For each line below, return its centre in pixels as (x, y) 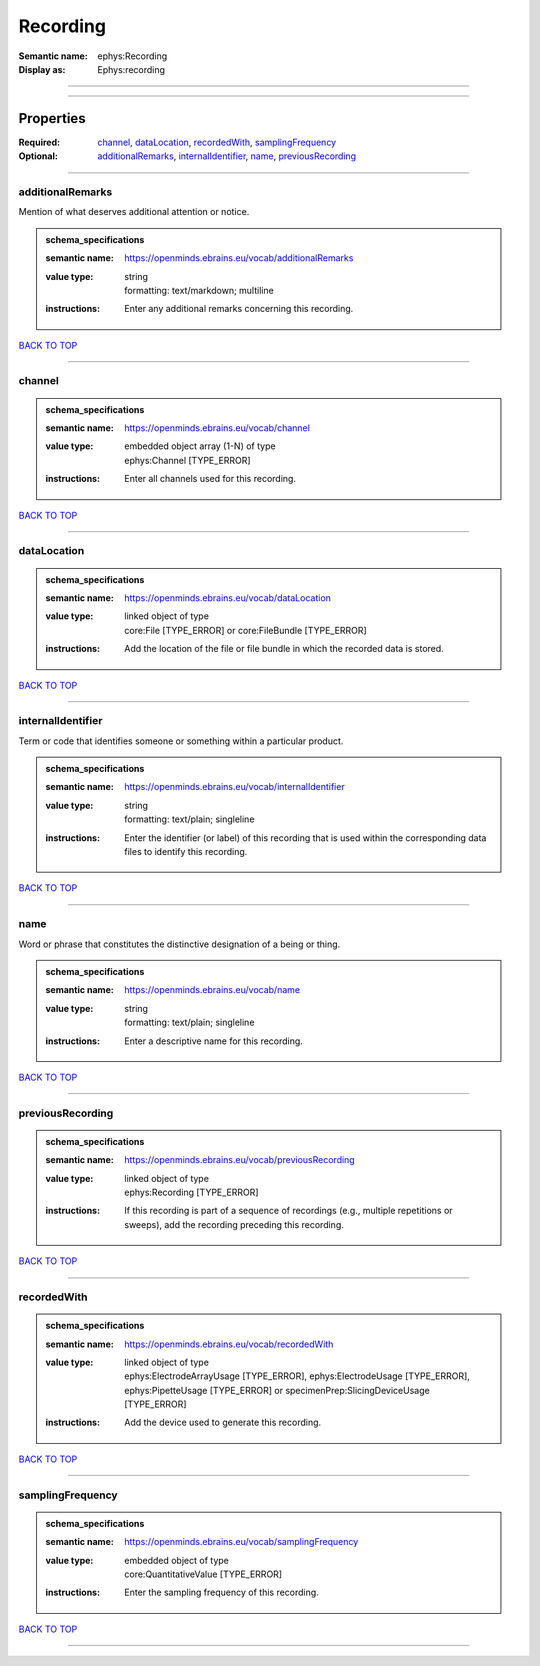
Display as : (42, 69)
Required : (39, 142)
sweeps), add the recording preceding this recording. (234, 1224)
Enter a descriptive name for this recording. (214, 1041)
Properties (52, 118)
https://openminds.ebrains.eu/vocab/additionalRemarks (239, 258)
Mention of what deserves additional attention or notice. (134, 212)
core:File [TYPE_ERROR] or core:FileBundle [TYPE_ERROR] (245, 630)
